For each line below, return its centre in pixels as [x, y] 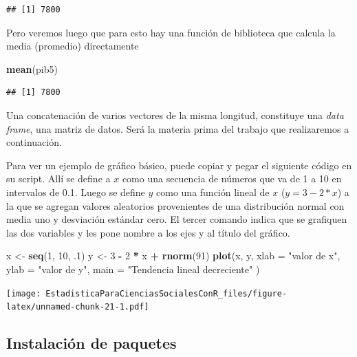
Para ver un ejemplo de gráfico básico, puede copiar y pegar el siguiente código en [179, 165]
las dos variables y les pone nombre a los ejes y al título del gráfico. [148, 232]
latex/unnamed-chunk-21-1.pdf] [78, 307]
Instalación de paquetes [91, 343]
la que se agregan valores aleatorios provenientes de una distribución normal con [175, 205]
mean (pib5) [32, 68]
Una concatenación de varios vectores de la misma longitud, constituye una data [175, 115]
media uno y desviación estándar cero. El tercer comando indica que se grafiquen [177, 219]
